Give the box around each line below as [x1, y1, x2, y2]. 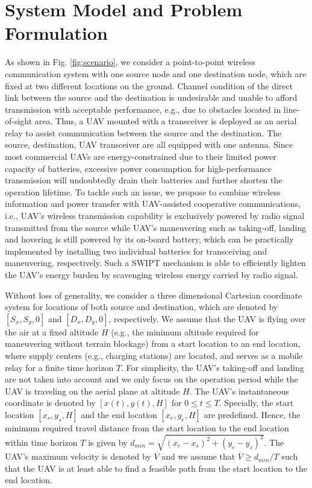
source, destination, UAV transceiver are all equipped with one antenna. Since [5, 138, 293, 151]
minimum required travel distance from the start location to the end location [5, 421, 289, 434]
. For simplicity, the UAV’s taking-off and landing [121, 361, 304, 373]
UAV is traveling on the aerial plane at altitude [5, 384, 180, 397]
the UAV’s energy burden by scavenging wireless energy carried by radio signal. [5, 268, 298, 280]
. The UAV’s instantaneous [189, 384, 289, 397]
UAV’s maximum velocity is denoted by [5, 450, 151, 463]
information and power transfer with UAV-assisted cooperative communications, [5, 197, 301, 210]
